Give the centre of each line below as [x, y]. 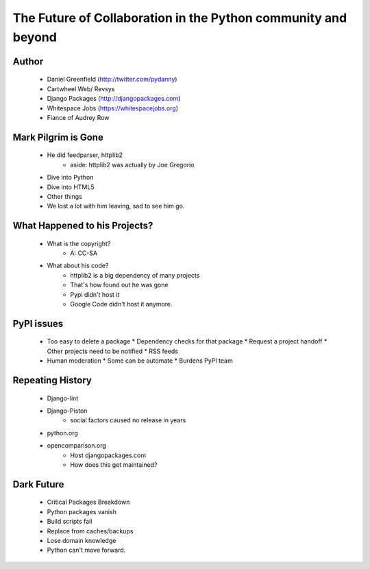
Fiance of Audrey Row [78, 117]
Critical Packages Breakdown [88, 502]
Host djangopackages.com [108, 455]
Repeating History [52, 380]
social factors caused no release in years [128, 420]
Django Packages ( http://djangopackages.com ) [114, 99]
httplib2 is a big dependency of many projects [135, 275]
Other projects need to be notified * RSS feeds [112, 351]
